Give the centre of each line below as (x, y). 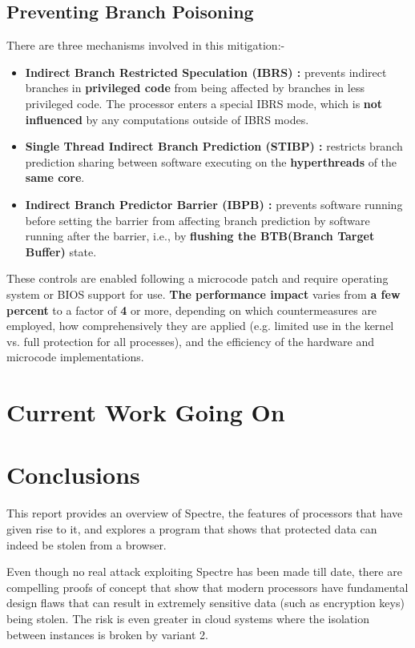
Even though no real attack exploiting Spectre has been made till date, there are (204, 572)
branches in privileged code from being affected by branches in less (195, 88)
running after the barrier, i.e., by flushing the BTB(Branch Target (200, 236)
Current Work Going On (146, 412)
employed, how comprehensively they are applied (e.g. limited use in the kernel (200, 326)
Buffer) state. (61, 251)
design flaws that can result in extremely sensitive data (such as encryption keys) (205, 603)
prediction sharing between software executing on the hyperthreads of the (211, 161)
